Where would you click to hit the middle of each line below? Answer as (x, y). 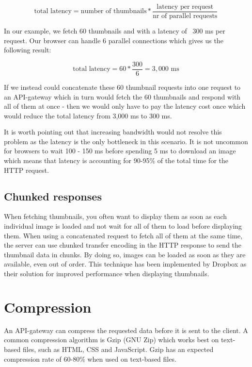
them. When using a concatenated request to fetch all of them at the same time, (123, 235)
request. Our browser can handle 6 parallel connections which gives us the (114, 40)
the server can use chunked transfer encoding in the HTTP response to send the (123, 245)
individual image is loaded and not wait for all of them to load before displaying (123, 226)
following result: (28, 50)
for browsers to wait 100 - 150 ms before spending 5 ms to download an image (120, 151)
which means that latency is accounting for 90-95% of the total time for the (116, 160)
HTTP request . (26, 170)
